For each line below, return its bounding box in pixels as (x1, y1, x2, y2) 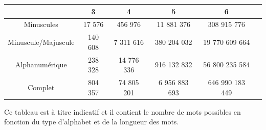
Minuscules (24, 19, 58, 30)
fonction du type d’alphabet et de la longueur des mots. (4, 116, 179, 127)
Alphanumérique (15, 59, 67, 70)
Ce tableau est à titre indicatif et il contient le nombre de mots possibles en (4, 106, 241, 117)
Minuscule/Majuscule (8, 36, 75, 47)
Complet (28, 82, 55, 92)
